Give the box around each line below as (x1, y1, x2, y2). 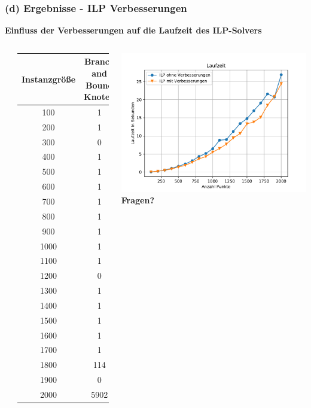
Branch (84, 55, 115, 68)
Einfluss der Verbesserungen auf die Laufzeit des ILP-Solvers (5, 24, 262, 36)
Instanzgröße (22, 72, 76, 85)
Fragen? (121, 194, 155, 206)
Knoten (84, 90, 115, 103)
